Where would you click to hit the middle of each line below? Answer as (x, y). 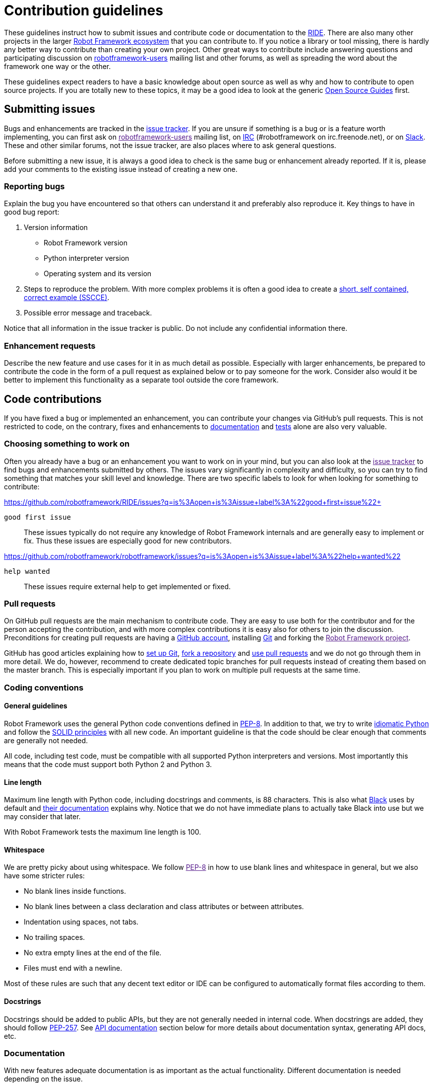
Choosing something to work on (67, 444)
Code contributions (53, 399)
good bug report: (32, 212)
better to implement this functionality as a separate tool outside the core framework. (141, 380)
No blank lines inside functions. (75, 891)
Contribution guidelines (84, 10)
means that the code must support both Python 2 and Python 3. (108, 765)
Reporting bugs (34, 186)
